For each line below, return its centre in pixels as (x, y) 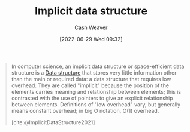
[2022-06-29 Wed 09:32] (91, 39)
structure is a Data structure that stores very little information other (94, 72)
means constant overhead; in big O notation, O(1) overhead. (85, 110)
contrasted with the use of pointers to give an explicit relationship (92, 98)
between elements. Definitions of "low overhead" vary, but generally (96, 104)
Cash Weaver (91, 27)
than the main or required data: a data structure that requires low (91, 79)
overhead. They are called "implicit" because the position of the (90, 85)
